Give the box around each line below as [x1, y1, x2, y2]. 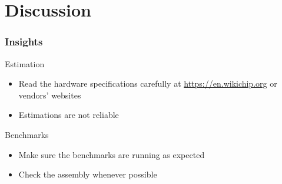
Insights [5, 34, 43, 49]
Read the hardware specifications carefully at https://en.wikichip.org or [18, 77, 277, 90]
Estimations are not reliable [18, 109, 119, 121]
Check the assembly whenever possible [18, 168, 157, 180]
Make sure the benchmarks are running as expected [18, 148, 205, 160]
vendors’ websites [18, 88, 81, 101]
